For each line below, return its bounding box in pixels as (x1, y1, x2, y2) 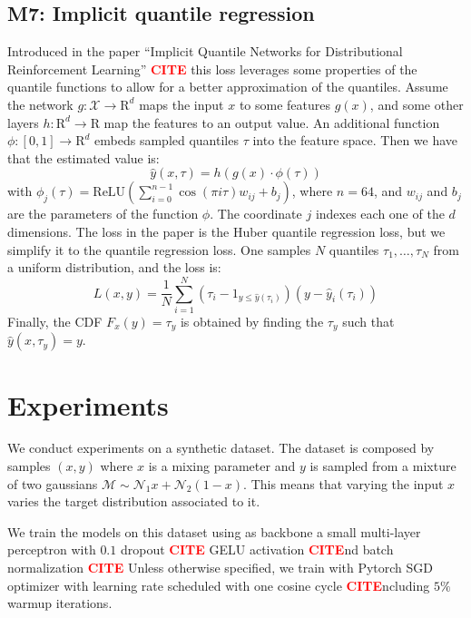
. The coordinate (210, 204, 302, 223)
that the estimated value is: (7, 148, 160, 167)
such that (342, 311, 395, 330)
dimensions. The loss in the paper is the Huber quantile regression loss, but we (7, 221, 446, 240)
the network (7, 94, 74, 113)
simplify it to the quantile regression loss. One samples (7, 240, 311, 259)
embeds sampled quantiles (94, 131, 239, 150)
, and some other (369, 94, 464, 113)
